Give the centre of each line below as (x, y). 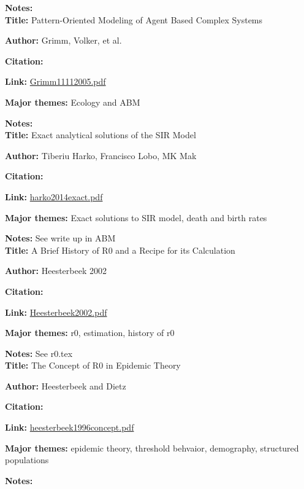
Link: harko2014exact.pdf (54, 196)
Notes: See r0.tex (39, 353)
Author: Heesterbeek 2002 (56, 271)
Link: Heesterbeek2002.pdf (56, 312)
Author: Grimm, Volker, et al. (63, 40)
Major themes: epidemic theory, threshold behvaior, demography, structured (152, 448)
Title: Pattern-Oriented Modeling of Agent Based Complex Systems (134, 19)
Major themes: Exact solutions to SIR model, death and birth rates (136, 217)
